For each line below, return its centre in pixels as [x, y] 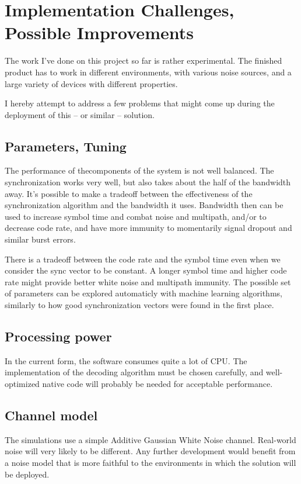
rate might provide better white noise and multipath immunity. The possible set [148, 281]
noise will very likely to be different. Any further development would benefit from [150, 451]
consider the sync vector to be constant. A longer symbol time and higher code [146, 270]
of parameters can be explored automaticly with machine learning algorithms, [143, 293]
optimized [22, 383]
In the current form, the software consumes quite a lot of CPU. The [126, 360]
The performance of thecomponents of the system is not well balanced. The [139, 170]
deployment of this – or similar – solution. [80, 114]
